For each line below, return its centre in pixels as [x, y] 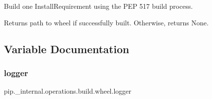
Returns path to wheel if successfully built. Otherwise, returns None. [106, 22]
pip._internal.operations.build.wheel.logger [68, 91]
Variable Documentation [67, 49]
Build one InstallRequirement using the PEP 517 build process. [98, 6]
